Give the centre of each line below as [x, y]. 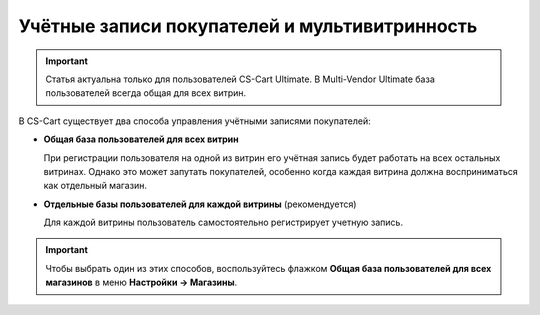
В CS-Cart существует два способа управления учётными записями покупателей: [194, 121]
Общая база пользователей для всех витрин [141, 139]
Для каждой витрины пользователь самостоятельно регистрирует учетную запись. [223, 222]
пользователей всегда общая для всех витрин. [146, 93]
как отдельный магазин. [95, 186]
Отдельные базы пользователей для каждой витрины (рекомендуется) [200, 204]
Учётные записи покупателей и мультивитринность [248, 26]
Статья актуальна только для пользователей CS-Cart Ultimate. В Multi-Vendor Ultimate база [240, 79]
